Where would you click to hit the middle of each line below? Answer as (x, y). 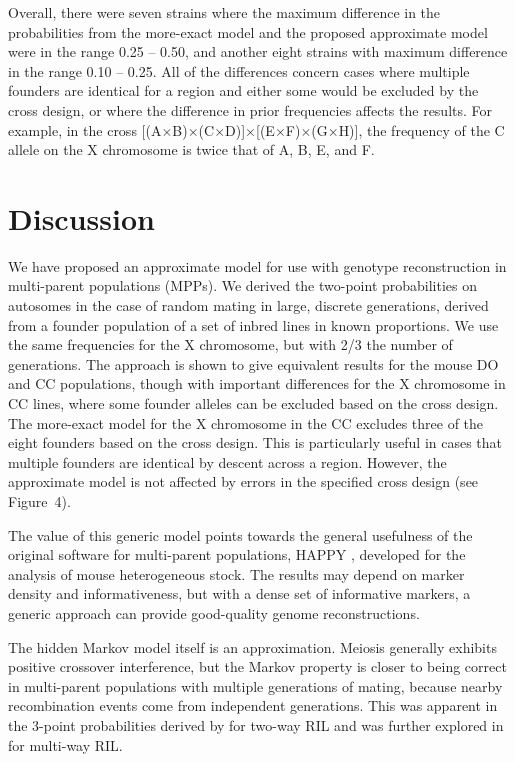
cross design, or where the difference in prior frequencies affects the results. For (250, 109)
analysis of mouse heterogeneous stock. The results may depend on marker (236, 573)
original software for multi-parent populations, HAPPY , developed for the (237, 554)
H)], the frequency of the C (421, 129)
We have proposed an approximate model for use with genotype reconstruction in (257, 265)
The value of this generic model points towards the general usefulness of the (240, 534)
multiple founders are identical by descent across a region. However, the (227, 461)
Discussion (81, 217)
